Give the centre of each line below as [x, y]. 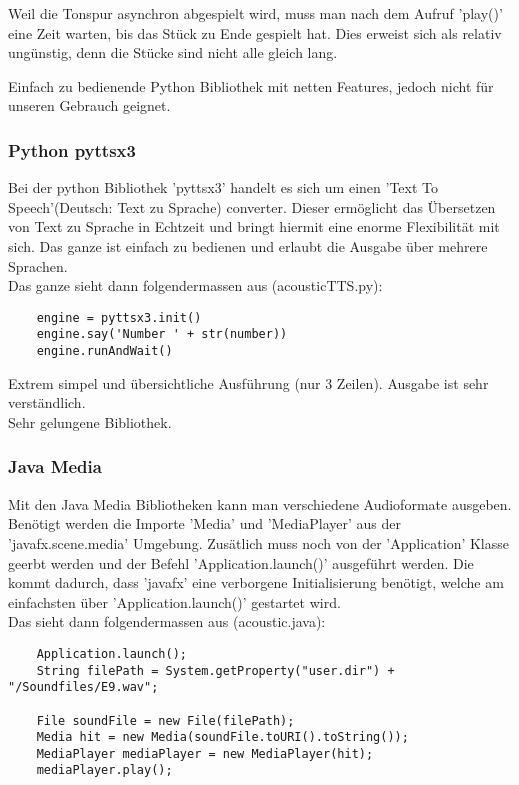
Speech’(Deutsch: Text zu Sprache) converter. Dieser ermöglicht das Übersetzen [252, 206]
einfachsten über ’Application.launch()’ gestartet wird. [174, 601]
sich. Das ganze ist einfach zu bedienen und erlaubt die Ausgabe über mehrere [248, 245]
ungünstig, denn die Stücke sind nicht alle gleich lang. [173, 52]
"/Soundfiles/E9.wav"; [83, 687]
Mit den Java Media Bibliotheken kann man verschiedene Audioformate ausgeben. [260, 503]
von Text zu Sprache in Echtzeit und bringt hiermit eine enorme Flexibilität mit [254, 226]
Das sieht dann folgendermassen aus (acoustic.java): [167, 621]
